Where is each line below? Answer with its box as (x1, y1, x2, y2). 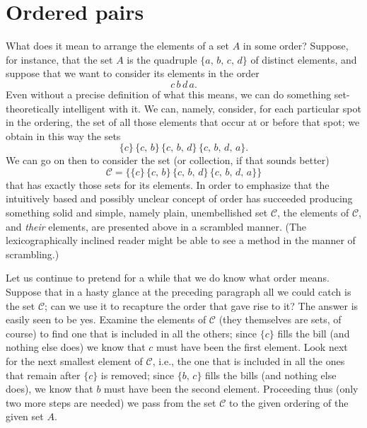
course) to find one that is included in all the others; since (6, 325, 257, 340)
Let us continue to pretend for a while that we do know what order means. (6, 270, 330, 285)
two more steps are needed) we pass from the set (6, 395, 216, 410)
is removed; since (100, 367, 175, 382)
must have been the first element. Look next (156, 340, 348, 354)
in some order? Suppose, (243, 38, 349, 53)
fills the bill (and (277, 325, 350, 340)
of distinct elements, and (250, 52, 357, 66)
